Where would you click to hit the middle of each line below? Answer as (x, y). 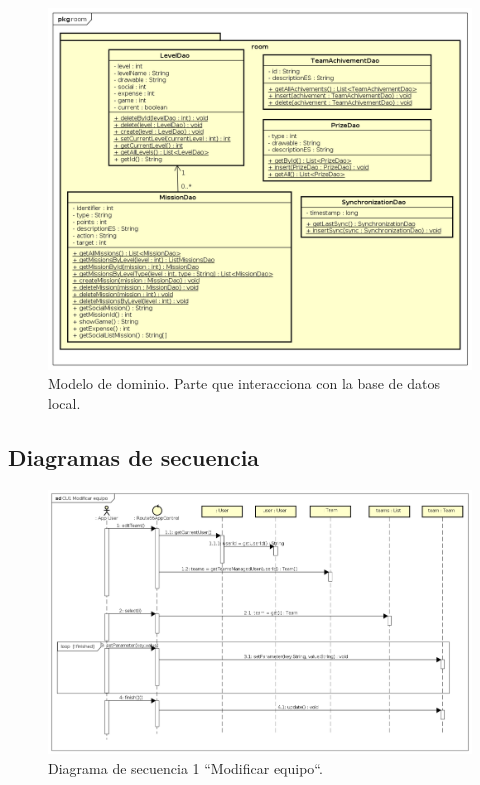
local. (64, 403)
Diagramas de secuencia (134, 457)
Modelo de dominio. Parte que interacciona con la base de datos (244, 383)
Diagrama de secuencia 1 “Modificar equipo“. (185, 767)
